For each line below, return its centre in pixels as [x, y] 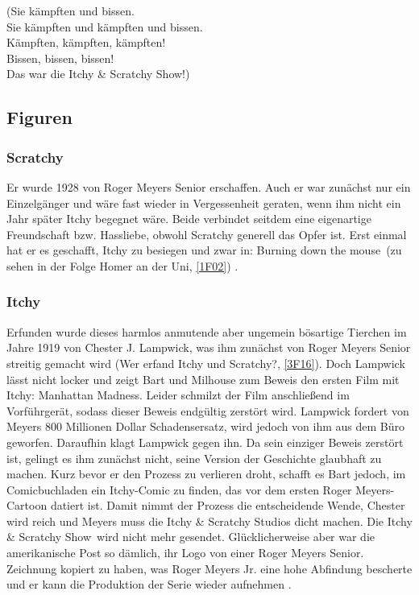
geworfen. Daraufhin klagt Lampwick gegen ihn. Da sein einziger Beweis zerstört [205, 442]
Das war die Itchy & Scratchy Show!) [98, 74]
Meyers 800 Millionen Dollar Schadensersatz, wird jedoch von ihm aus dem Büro [206, 426]
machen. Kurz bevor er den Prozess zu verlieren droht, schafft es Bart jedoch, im [206, 474]
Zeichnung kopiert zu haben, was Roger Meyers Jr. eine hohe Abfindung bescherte [209, 568]
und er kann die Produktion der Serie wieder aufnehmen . [149, 584]
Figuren [39, 117]
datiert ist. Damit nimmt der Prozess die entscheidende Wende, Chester [228, 505]
